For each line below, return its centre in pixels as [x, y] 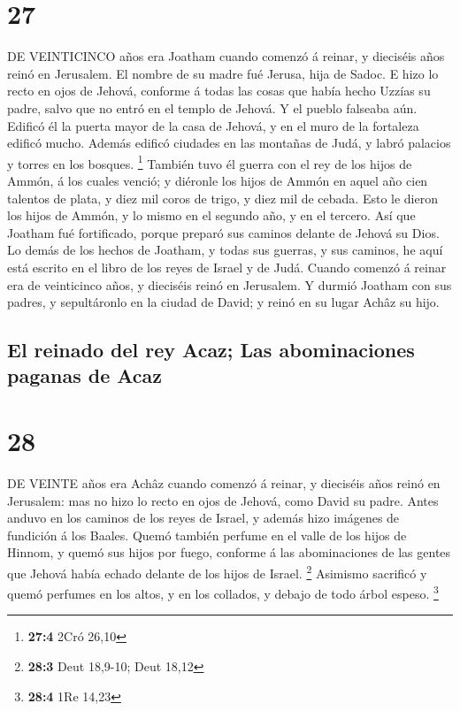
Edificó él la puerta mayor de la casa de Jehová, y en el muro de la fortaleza [213, 125]
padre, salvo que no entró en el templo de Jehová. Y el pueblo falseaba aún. [212, 107]
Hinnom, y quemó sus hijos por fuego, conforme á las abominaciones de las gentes [229, 552]
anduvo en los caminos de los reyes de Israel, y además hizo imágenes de [203, 518]
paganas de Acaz [85, 375]
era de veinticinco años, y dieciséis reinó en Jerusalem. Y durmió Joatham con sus [230, 284]
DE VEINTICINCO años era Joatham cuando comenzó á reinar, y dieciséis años [226, 56]
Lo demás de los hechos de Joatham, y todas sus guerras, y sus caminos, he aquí [225, 250]
